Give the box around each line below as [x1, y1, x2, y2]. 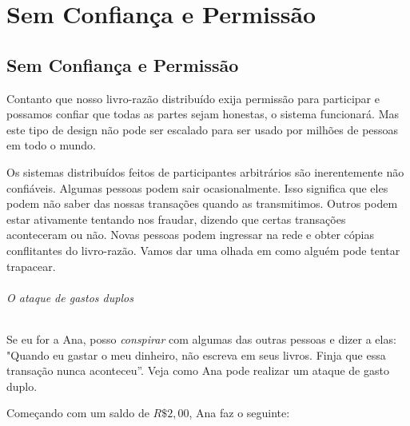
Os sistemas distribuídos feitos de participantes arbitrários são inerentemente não [6, 163, 404, 180]
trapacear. [6, 257, 56, 274]
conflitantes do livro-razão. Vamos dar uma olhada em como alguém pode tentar [6, 241, 400, 258]
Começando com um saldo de [6, 404, 149, 421]
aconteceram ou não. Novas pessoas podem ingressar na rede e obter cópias [6, 226, 374, 243]
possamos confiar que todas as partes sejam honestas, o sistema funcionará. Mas [6, 106, 399, 122]
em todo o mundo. [6, 137, 96, 153]
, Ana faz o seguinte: [189, 404, 290, 421]
